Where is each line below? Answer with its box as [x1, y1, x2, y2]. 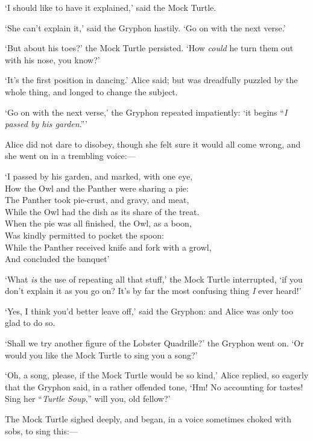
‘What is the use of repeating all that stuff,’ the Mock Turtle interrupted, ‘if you [5, 272, 303, 285]
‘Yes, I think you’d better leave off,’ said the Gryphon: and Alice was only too [5, 304, 293, 317]
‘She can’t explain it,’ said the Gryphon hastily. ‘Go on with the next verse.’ [5, 21, 286, 34]
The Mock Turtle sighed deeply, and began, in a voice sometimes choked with [5, 413, 292, 425]
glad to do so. [5, 316, 55, 329]
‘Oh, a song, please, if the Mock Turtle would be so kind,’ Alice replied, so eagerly [5, 369, 309, 381]
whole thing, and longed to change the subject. [5, 85, 178, 98]
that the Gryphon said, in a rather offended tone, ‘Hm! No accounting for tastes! [5, 380, 303, 393]
